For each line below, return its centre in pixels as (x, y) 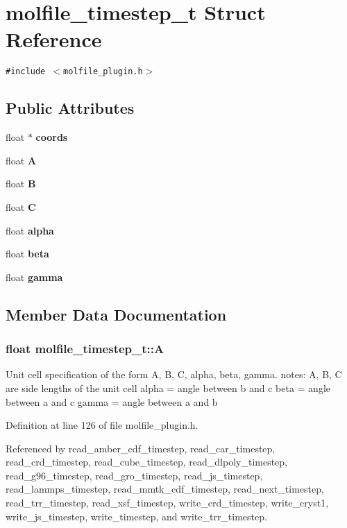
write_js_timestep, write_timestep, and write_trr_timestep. (136, 516)
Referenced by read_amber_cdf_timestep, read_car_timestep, (141, 448)
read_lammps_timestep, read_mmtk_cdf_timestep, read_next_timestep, (165, 489)
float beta (27, 254)
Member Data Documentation (116, 314)
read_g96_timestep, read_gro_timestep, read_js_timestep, (134, 475)
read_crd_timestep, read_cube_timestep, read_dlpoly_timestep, (147, 462)
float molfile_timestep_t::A (85, 349)
